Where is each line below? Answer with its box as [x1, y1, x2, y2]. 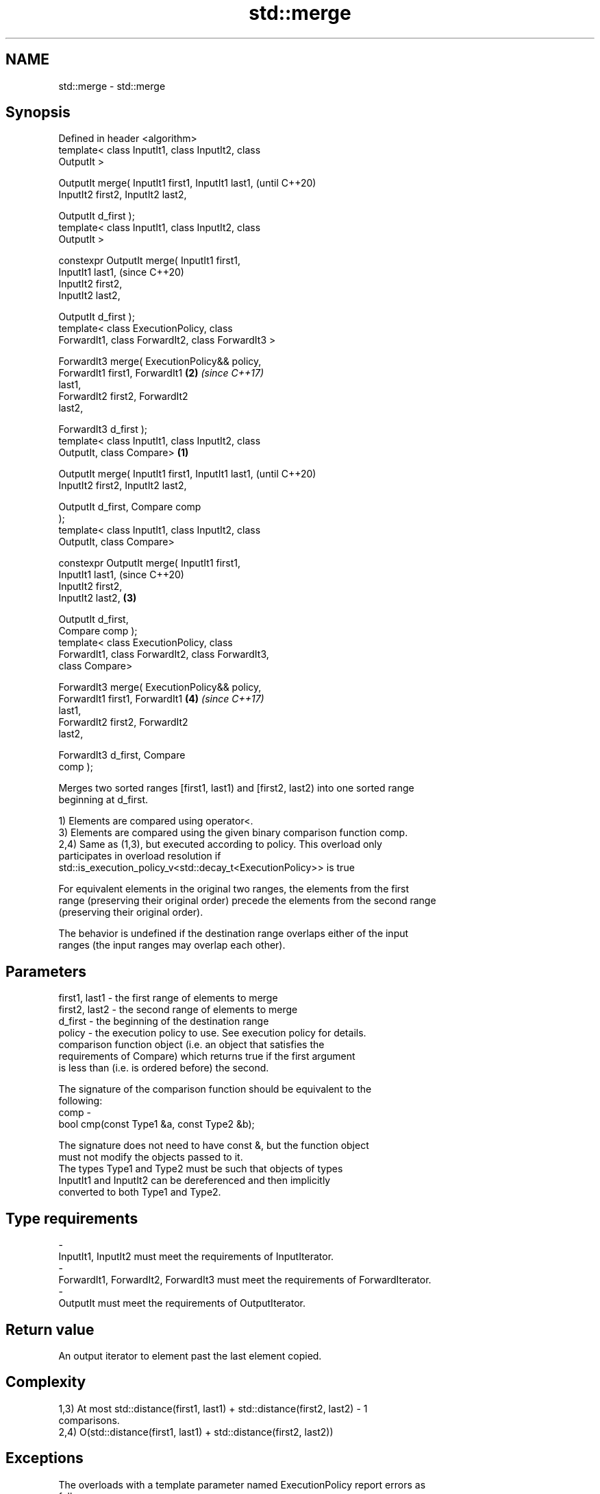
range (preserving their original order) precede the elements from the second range [58, 894, 436, 907]
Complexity [5, 1373, 86, 1391]
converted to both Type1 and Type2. [58, 1186, 221, 1198]
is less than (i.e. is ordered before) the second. [58, 1062, 269, 1074]
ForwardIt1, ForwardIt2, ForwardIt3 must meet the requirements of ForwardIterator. [58, 1274, 432, 1286]
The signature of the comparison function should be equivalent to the [58, 1083, 372, 1095]
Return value [5, 1320, 95, 1338]
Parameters [5, 962, 86, 980]
